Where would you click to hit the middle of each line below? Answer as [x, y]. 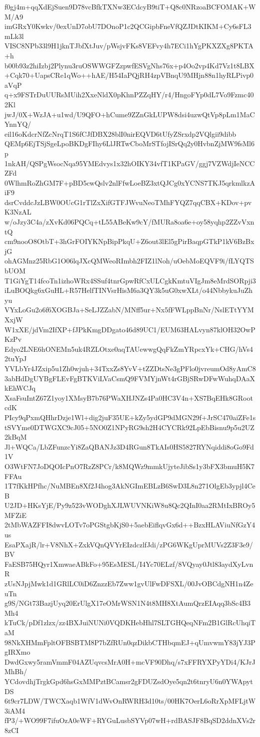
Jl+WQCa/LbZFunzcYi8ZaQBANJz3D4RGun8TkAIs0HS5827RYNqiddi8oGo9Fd [129, 446]
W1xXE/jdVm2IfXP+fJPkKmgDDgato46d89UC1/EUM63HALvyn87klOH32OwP [130, 329]
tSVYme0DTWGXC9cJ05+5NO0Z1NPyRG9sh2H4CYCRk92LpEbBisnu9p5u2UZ [130, 427]
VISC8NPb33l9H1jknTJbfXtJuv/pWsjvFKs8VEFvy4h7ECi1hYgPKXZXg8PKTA [129, 46]
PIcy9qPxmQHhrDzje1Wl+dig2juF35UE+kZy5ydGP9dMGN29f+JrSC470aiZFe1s [130, 417]
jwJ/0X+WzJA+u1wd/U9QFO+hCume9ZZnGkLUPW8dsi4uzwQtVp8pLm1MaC [130, 114]
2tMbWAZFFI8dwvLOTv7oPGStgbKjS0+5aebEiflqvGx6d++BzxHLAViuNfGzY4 [130, 525]
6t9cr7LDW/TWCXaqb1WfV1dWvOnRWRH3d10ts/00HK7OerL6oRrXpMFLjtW [130, 701]
